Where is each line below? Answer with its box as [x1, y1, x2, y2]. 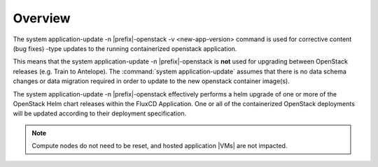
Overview [13, 10, 71, 26]
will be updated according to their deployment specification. [13, 109, 187, 118]
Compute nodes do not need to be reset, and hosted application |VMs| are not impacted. [31, 142, 288, 150]
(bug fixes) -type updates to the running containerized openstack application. [13, 44, 237, 52]
